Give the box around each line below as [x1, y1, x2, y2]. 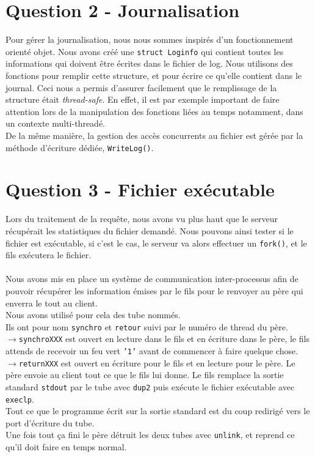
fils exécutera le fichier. [5, 248, 92, 261]
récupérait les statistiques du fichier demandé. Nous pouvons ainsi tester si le [5, 224, 294, 237]
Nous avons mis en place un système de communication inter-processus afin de [5, 272, 299, 285]
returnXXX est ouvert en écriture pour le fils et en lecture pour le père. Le [18, 356, 295, 369]
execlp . [5, 392, 34, 405]
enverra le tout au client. [5, 296, 98, 309]
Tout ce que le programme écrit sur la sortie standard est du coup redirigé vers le [5, 404, 310, 417]
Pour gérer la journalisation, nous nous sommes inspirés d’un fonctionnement [5, 33, 294, 46]
